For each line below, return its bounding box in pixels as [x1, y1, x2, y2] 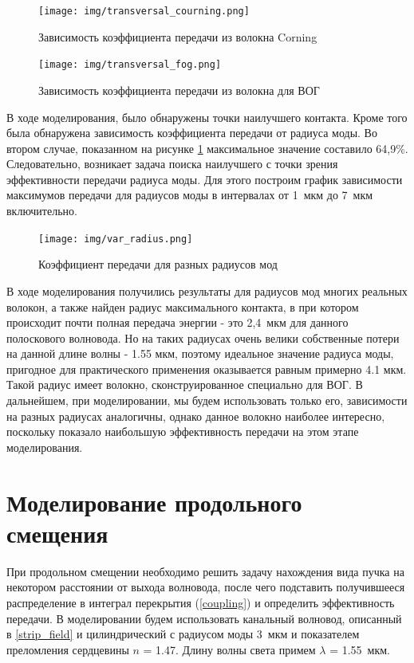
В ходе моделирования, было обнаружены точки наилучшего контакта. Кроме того [6, 108, 408, 125]
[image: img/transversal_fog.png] [38, 59, 222, 71]
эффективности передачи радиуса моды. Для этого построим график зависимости [6, 171, 403, 187]
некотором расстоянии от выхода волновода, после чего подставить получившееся [6, 579, 405, 595]
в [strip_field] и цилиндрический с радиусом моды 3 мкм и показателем [6, 626, 360, 642]
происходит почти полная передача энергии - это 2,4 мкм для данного [6, 314, 349, 331]
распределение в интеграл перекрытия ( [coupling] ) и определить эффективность [6, 594, 395, 610]
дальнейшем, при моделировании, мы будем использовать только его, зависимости [6, 392, 408, 409]
